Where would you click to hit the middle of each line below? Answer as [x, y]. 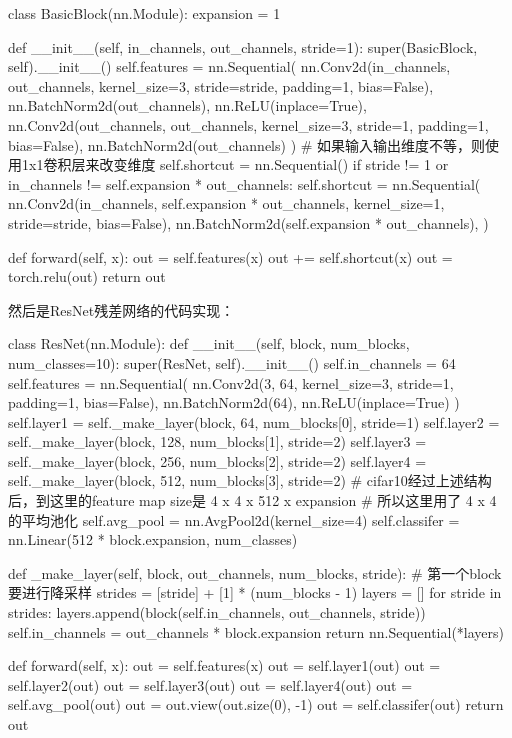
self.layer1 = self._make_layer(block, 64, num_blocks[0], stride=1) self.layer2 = [254, 421]
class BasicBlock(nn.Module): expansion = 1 [144, 13]
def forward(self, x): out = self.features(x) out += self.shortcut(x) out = [230, 256]
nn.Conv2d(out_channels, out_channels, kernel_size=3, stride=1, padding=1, [248, 124]
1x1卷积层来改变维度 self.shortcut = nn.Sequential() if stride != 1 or [235, 164]
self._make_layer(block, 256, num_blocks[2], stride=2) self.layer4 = [217, 460]
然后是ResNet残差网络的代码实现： [121, 309]
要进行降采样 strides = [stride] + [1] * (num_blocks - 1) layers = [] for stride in [255, 592]
